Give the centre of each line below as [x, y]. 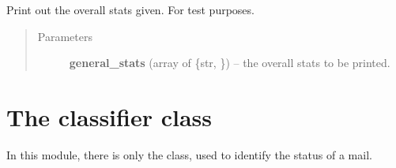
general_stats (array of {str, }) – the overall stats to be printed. [230, 63]
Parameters [65, 36]
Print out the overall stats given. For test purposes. [130, 9]
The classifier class [109, 116]
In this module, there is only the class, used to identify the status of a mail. [189, 154]
